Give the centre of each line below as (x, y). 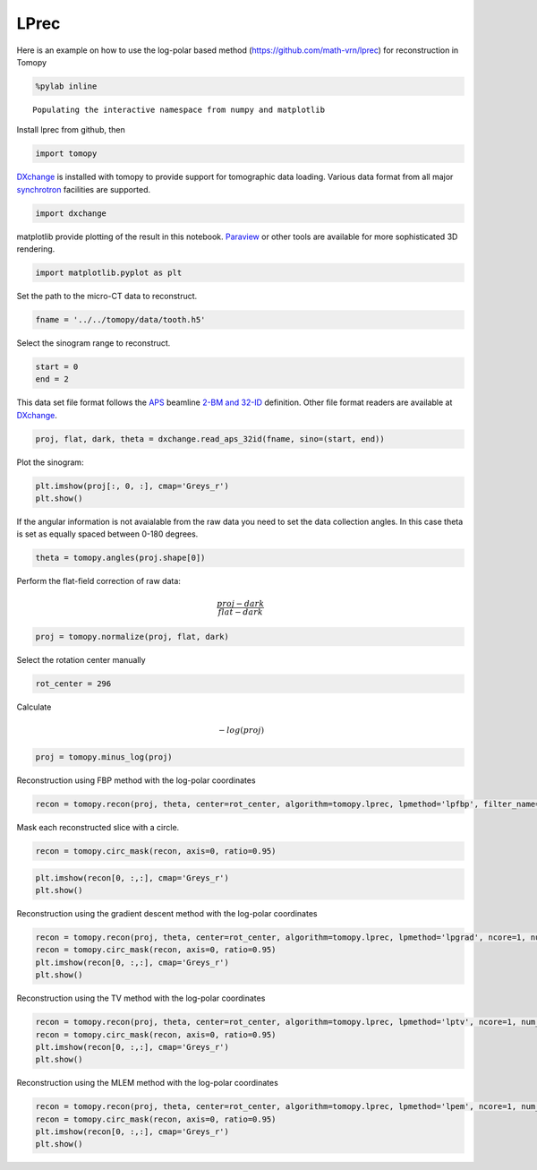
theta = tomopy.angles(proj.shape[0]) (120, 558)
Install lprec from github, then (71, 130)
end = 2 (52, 379)
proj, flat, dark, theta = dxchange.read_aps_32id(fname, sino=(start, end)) (210, 439)
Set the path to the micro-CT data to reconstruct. (107, 296)
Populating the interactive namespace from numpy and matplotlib (179, 109)
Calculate (34, 707)
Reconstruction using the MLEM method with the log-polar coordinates (148, 1083)
